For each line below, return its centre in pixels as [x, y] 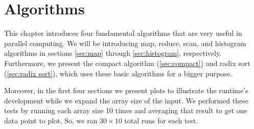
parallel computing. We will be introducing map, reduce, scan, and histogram [125, 43]
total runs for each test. [161, 120]
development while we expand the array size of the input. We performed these [126, 100]
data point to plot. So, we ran [51, 120]
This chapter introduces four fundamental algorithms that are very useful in [123, 33]
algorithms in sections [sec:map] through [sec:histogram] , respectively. [113, 53]
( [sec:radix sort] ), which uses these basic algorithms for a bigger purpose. [118, 73]
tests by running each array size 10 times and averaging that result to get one [126, 110]
